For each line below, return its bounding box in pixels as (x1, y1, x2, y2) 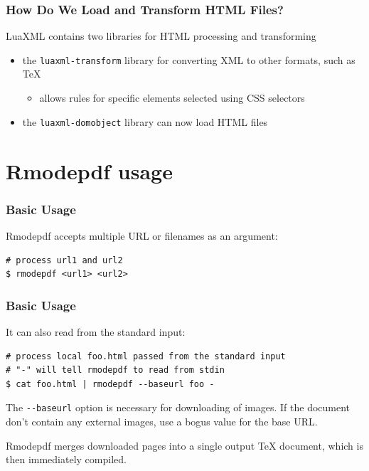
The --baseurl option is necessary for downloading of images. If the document (6, 400, 351, 415)
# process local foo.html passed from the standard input (6, 351, 286, 361)
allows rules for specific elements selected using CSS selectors (39, 90, 305, 105)
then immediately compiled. (6, 452, 127, 467)
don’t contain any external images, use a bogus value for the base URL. (6, 413, 318, 428)
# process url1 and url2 (6, 255, 123, 265)
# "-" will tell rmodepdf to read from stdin (6, 365, 225, 376)
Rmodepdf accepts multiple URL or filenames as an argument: (6, 228, 278, 243)
